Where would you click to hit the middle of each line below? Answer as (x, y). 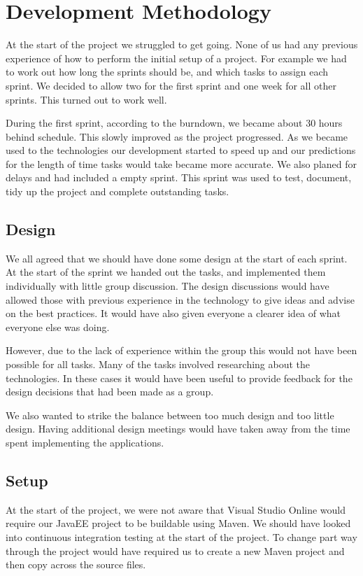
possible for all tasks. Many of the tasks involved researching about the (158, 364)
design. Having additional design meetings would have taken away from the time (178, 429)
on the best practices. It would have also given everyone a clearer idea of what (173, 313)
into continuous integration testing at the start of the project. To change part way (181, 536)
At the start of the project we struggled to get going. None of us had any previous (182, 44)
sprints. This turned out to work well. (86, 99)
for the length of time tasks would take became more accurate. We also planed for (181, 163)
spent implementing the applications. (85, 442)
